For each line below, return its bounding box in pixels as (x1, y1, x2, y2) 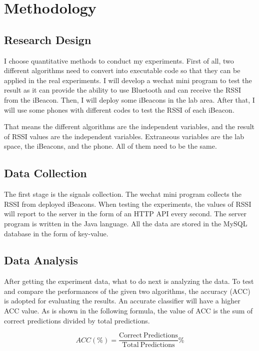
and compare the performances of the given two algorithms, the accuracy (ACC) (4, 285, 250, 296)
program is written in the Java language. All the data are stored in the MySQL (4, 218, 247, 228)
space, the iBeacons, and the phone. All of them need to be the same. (4, 141, 217, 151)
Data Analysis (4, 252, 78, 268)
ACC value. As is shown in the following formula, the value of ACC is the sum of (4, 305, 253, 316)
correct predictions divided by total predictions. (4, 315, 150, 325)
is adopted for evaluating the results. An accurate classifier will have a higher (4, 295, 240, 306)
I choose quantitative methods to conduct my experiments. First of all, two (4, 55, 234, 66)
